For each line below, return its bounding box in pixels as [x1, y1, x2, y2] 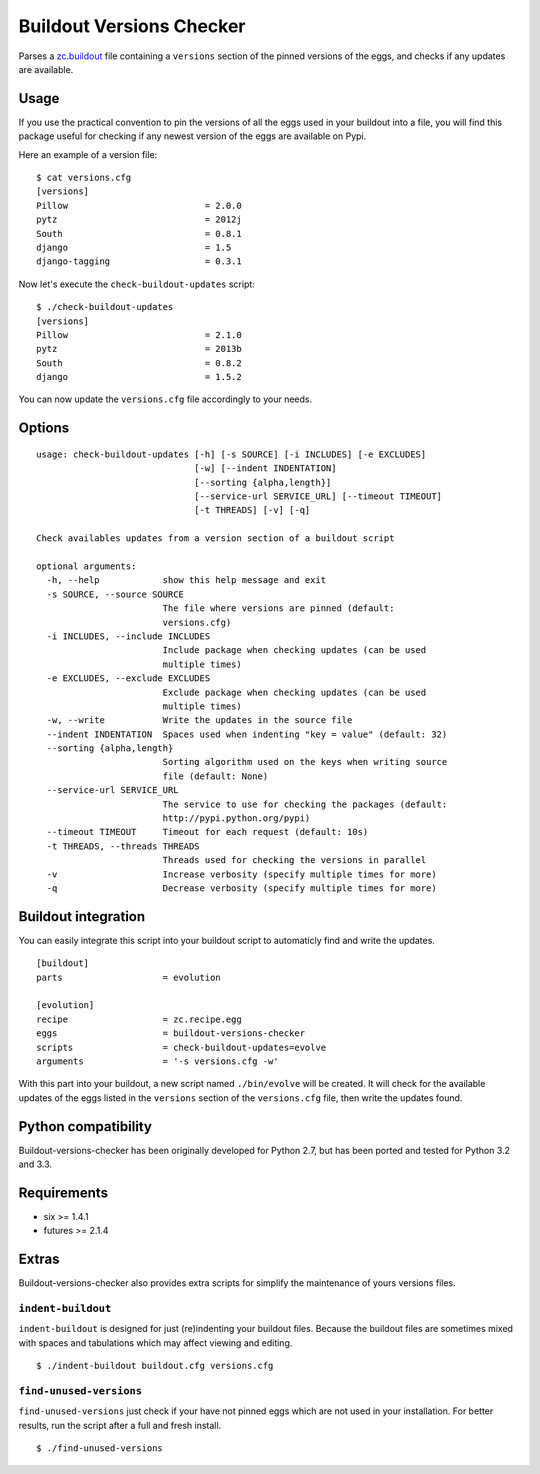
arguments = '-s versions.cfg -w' [36, 1056, 279, 1067]
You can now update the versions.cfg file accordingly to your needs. [18, 393, 313, 405]
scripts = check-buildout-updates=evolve [36, 1041, 327, 1053]
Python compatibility [18, 1118, 152, 1135]
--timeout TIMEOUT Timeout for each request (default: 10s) [46, 826, 369, 838]
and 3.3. [18, 1158, 52, 1170]
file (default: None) [162, 770, 269, 782]
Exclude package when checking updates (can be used [162, 686, 427, 698]
